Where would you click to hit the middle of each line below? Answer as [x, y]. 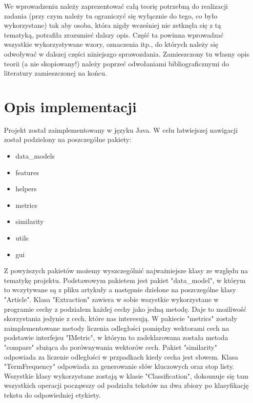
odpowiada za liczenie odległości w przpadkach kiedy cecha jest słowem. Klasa [121, 356]
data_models [35, 156]
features [27, 172]
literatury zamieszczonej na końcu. [55, 73]
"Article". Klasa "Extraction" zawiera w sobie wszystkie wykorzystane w [111, 299]
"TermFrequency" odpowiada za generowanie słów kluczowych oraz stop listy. [119, 366]
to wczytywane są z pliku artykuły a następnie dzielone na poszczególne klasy [120, 290]
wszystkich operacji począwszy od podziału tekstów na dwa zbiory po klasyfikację [126, 385]
